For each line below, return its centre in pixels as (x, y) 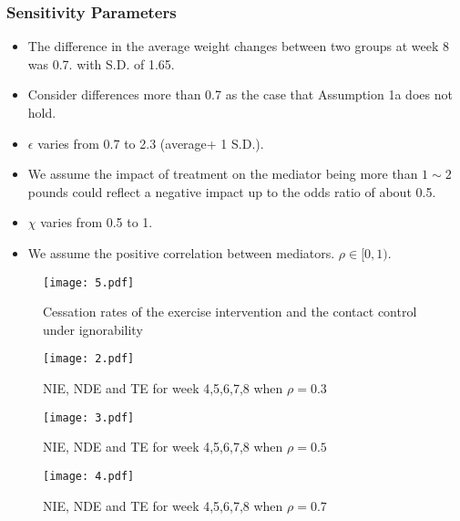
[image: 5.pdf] (89, 282)
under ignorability (93, 329)
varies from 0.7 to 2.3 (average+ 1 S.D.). (151, 143)
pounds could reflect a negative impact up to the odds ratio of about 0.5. (232, 191)
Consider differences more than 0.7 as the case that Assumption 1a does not (240, 94)
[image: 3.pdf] (89, 417)
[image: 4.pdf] (89, 476)
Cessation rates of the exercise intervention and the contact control (230, 312)
